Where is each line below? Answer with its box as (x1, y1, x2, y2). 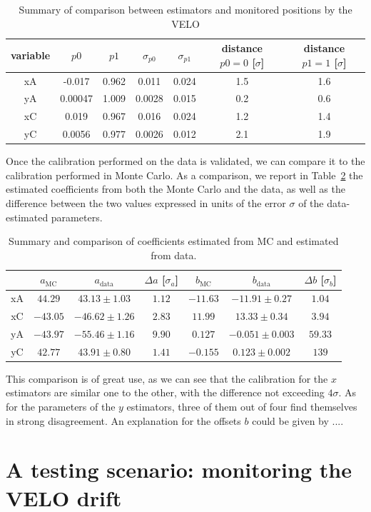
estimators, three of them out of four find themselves (126, 399, 357, 414)
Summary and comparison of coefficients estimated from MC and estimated (9, 234, 339, 249)
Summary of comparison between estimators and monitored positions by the (19, 2, 352, 16)
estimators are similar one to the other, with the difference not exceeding (6, 385, 325, 400)
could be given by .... (252, 413, 344, 428)
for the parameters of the (6, 399, 116, 414)
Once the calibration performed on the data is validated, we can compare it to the (6, 154, 365, 169)
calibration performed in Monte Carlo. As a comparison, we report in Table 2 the (6, 167, 363, 182)
